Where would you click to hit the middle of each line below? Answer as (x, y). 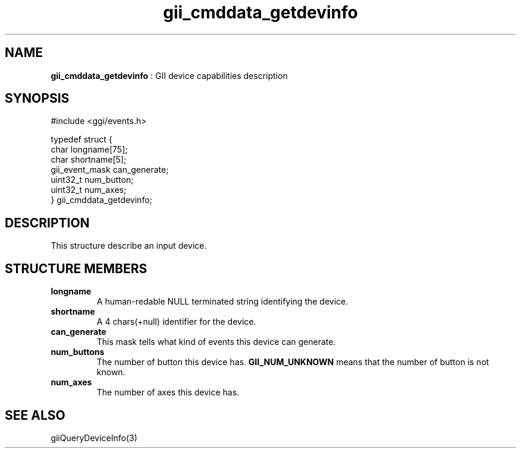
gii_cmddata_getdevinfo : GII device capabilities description (169, 75)
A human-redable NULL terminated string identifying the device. (222, 302)
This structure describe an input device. (129, 246)
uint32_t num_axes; (89, 190)
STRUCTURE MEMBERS (76, 268)
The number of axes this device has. (168, 392)
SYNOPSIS (37, 99)
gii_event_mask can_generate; (110, 170)
